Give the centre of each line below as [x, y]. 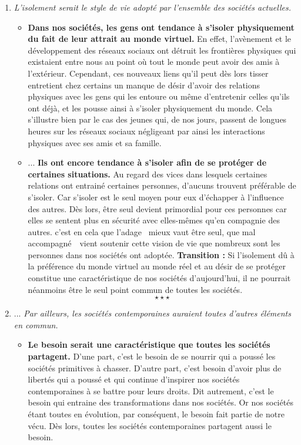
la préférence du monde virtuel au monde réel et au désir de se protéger [157, 266]
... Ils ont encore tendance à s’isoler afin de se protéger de [147, 162]
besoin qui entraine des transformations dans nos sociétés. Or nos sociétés [160, 402]
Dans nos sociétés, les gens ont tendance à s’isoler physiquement [161, 27]
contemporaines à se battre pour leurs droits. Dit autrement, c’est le [151, 390]
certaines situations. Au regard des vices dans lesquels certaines [148, 174]
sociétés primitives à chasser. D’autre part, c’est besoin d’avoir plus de [155, 367]
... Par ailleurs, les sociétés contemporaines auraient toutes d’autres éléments [152, 313]
